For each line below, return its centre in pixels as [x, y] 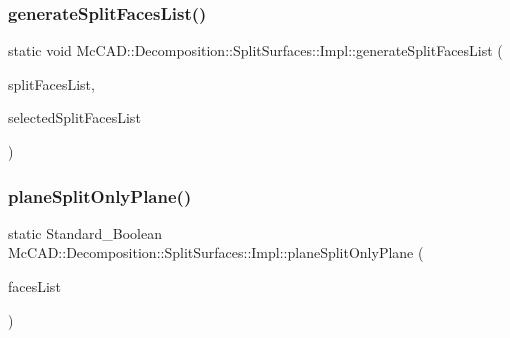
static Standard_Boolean [85, 232]
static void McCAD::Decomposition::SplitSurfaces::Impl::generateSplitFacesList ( [255, 50]
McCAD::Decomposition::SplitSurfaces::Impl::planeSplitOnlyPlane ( [216, 252]
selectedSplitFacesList [74, 117]
